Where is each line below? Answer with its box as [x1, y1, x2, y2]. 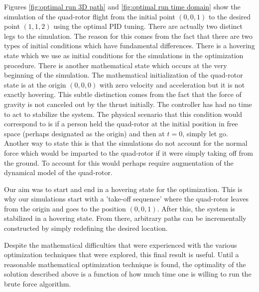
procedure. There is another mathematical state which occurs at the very [4, 60, 227, 70]
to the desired [208, 11, 251, 21]
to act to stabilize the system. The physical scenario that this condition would [4, 108, 243, 119]
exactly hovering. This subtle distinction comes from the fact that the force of [4, 89, 242, 99]
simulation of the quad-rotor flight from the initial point [4, 11, 175, 21]
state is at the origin [4, 79, 66, 90]
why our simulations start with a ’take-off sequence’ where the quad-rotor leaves [4, 194, 249, 204]
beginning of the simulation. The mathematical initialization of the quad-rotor [4, 70, 243, 80]
